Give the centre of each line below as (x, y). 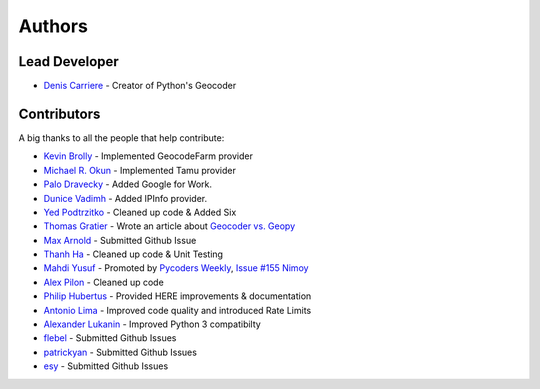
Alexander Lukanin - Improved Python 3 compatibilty (152, 324)
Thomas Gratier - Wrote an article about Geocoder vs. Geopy (169, 226)
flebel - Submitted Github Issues (110, 338)
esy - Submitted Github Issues (106, 366)
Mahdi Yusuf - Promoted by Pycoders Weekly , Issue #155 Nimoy (176, 268)
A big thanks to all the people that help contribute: (121, 137)
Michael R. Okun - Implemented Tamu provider (140, 170)
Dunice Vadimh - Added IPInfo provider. (125, 198)
